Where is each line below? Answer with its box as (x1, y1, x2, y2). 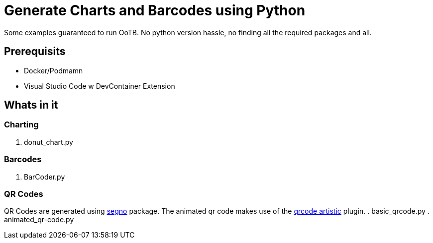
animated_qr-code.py (4, 215, 74, 224)
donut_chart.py (24, 137, 73, 146)
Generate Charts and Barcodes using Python (4, 2, 306, 19)
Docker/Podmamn (24, 66, 83, 75)
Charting (4, 120, 39, 130)
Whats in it (4, 99, 58, 112)
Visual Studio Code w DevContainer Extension (24, 81, 175, 90)
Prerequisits (4, 45, 66, 58)
